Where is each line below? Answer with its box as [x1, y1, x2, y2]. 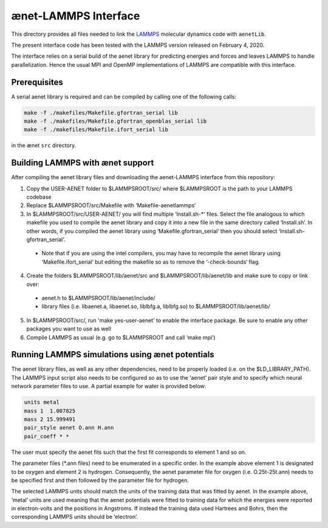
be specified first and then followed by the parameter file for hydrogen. [11, 476, 190, 484]
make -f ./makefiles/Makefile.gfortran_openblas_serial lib [24, 118, 207, 125]
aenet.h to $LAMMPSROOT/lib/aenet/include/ [41, 294, 155, 301]
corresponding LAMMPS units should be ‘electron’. [11, 513, 138, 521]
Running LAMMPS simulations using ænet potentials [11, 349, 215, 360]
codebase [26, 193, 52, 201]
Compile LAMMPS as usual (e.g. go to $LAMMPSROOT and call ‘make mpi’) [26, 334, 216, 341]
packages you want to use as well [26, 325, 112, 332]
